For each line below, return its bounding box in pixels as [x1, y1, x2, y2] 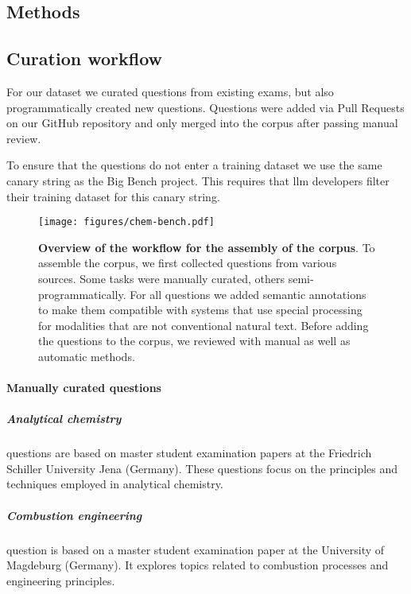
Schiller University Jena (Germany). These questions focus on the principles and [6, 460, 398, 476]
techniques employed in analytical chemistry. [6, 476, 223, 492]
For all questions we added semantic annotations [130, 285, 366, 302]
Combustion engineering [6, 507, 142, 523]
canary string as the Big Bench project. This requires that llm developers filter [6, 172, 390, 188]
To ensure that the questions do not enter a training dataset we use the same [6, 157, 382, 173]
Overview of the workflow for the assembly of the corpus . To [38, 239, 375, 255]
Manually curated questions [6, 379, 161, 396]
